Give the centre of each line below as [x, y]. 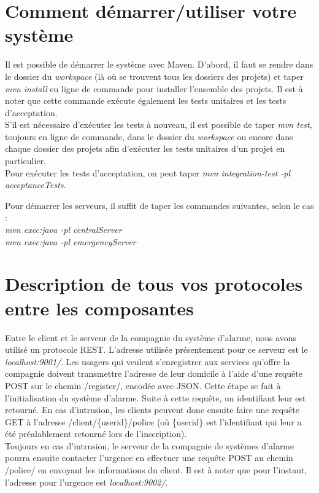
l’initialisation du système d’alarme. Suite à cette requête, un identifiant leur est [156, 397]
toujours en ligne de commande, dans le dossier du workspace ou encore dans [149, 136]
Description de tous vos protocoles [154, 284]
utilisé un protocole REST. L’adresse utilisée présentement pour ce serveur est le [156, 349]
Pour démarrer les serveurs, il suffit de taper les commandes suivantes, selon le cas [159, 205]
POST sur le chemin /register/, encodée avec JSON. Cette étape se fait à [143, 385]
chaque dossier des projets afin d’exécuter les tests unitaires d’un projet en [145, 148]
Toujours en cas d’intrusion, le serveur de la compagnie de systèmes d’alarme [150, 445]
